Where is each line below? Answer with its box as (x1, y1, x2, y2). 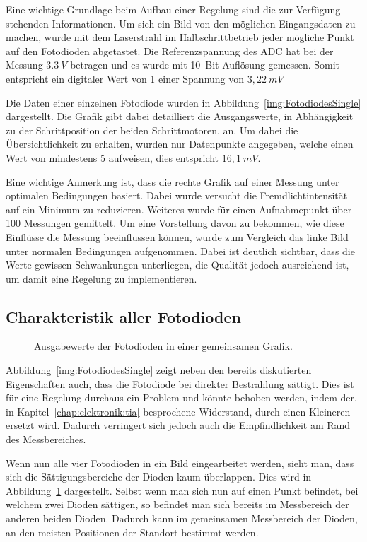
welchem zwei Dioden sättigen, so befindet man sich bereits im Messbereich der (6, 497, 349, 512)
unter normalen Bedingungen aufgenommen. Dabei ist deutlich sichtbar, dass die (6, 243, 355, 258)
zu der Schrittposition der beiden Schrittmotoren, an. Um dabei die (6, 122, 298, 137)
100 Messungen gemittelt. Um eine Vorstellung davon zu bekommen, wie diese (6, 216, 344, 230)
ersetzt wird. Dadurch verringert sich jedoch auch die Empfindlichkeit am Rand (6, 418, 351, 432)
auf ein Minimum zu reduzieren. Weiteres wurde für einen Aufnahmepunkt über (6, 201, 352, 216)
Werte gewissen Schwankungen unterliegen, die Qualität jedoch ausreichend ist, (6, 257, 349, 272)
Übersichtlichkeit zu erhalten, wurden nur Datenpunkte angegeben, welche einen (6, 136, 354, 151)
